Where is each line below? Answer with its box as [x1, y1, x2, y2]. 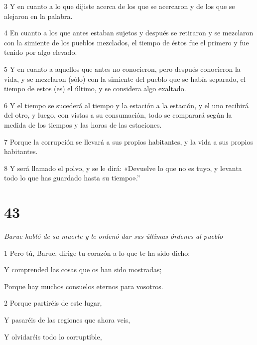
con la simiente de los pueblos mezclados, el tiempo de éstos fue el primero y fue [4, 37, 249, 47]
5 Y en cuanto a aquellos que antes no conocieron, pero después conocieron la [4, 63, 241, 74]
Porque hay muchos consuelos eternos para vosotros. [4, 281, 163, 291]
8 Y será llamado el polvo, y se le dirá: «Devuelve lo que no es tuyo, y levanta [4, 163, 242, 173]
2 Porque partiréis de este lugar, [4, 298, 102, 308]
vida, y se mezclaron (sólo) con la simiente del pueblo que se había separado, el [4, 73, 246, 84]
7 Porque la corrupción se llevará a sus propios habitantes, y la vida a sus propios [4, 136, 253, 147]
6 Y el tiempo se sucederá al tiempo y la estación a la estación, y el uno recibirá [4, 100, 249, 110]
